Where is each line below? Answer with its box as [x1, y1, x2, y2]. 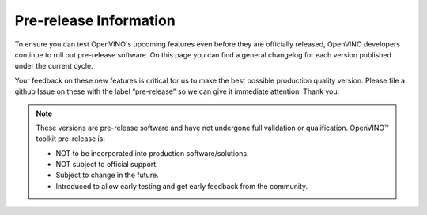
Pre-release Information [14, 12, 176, 29]
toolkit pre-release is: [36, 134, 106, 143]
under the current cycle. [14, 61, 94, 71]
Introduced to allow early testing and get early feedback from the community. [55, 181, 308, 191]
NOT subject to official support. [55, 160, 158, 169]
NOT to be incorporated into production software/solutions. [55, 148, 249, 158]
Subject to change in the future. [55, 170, 159, 180]
